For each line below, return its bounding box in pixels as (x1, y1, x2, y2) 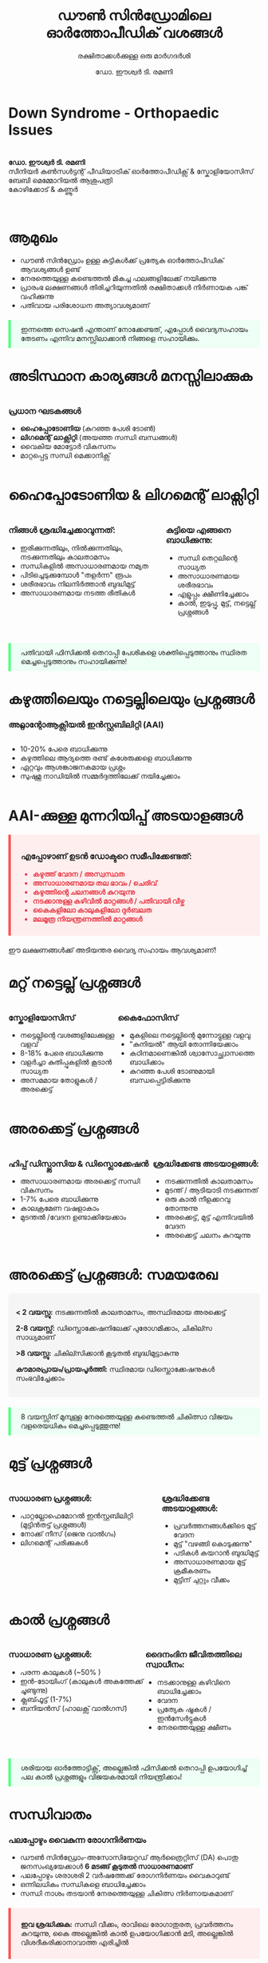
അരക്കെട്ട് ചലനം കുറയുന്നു (164, 1231, 251, 1240)
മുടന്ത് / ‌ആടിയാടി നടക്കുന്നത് (164, 1185, 258, 1195)
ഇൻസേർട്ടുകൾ (156, 1713, 207, 1723)
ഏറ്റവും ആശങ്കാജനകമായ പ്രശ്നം (19, 763, 126, 772)
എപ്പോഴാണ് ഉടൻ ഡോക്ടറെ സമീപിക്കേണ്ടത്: (21, 851, 192, 862)
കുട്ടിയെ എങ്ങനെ (165, 525, 231, 536)
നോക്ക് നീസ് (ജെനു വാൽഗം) (19, 1529, 116, 1539)
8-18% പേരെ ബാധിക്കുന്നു (19, 1048, 104, 1058)
